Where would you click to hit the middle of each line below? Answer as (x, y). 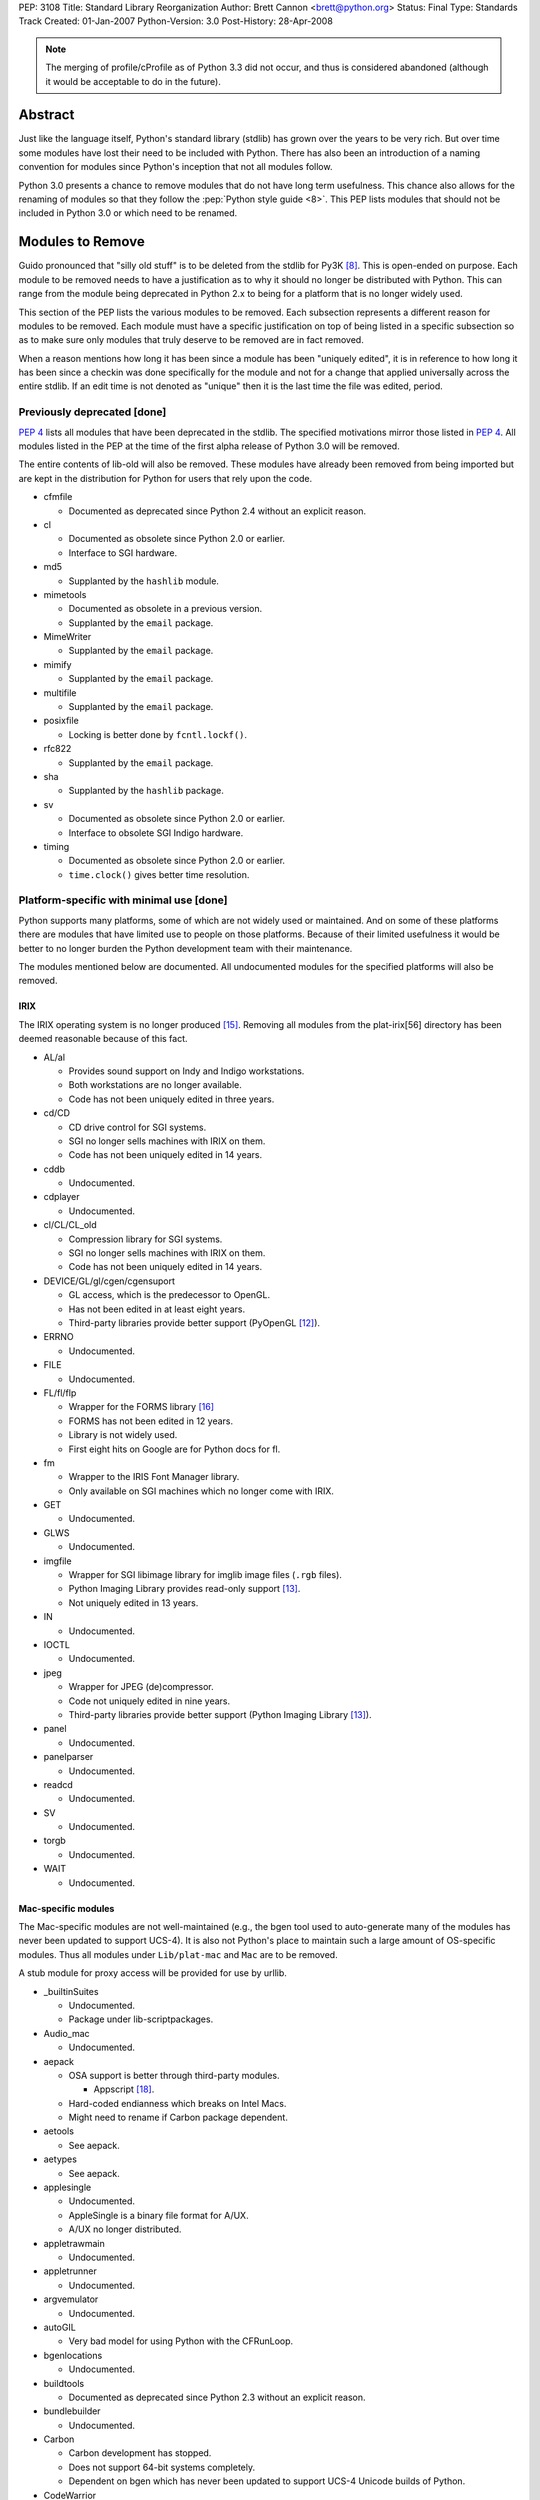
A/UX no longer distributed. (125, 2229)
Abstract (46, 115)
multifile (60, 692)
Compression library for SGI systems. (145, 1239)
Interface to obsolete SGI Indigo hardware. (156, 832)
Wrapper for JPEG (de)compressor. (141, 1687)
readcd (58, 1784)
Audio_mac (66, 2033)
